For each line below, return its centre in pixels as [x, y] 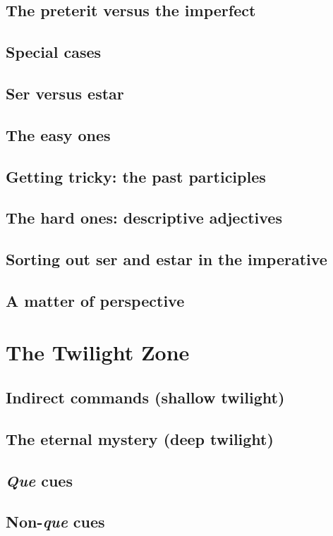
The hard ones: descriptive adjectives [144, 218]
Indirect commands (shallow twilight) [145, 397]
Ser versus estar [65, 93]
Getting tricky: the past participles [136, 176]
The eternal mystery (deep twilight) [140, 438]
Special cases [54, 52]
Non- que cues [55, 522]
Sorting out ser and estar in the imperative [166, 259]
